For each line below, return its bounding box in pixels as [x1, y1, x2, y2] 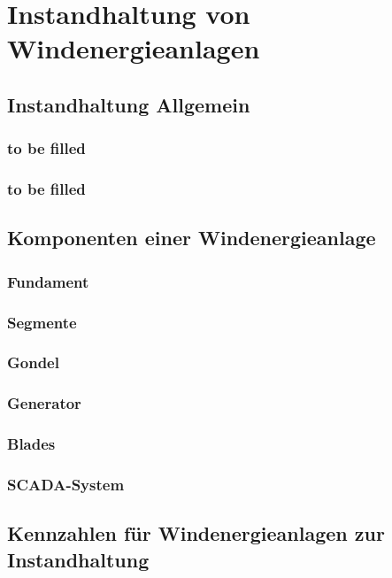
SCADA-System [7, 473, 125, 495]
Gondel [7, 351, 59, 374]
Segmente [7, 311, 77, 333]
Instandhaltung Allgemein [7, 90, 250, 118]
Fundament [7, 270, 89, 292]
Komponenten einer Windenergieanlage [7, 224, 376, 251]
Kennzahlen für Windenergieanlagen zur [7, 520, 385, 547]
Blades [7, 433, 56, 455]
